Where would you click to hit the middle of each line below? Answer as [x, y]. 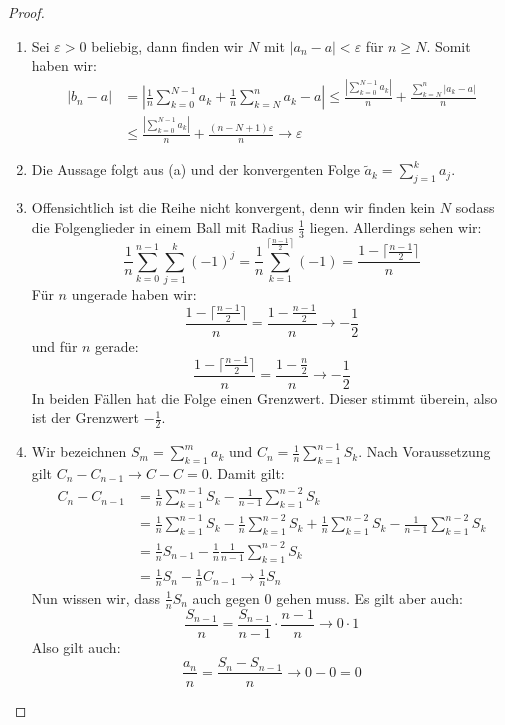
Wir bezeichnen [79, 451]
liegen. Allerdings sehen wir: [395, 226]
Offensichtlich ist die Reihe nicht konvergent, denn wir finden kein [233, 207]
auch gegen [226, 597]
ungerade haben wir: [134, 293]
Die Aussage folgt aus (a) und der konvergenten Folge [195, 169]
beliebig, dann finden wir [167, 45]
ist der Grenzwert [85, 417]
